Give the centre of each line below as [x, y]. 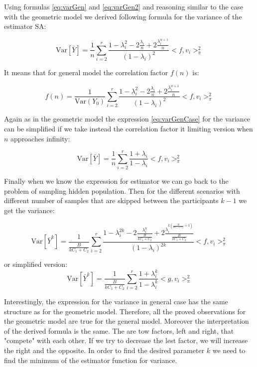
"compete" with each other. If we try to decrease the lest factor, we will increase [126, 340]
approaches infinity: [40, 138]
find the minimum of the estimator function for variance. [91, 360]
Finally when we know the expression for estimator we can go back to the [116, 181]
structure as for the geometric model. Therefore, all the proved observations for [125, 311]
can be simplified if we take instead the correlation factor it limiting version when [128, 128]
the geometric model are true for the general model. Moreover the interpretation [127, 321]
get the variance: [29, 210]
